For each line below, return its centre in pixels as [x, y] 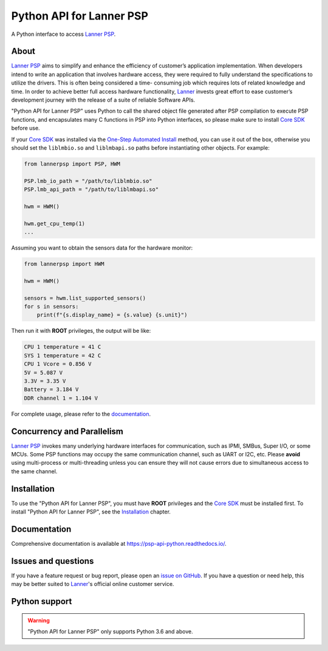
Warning [39, 620]
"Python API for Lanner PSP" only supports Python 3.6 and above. [111, 632]
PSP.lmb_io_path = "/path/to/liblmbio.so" [88, 181]
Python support [42, 601]
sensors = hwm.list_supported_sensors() [85, 298]
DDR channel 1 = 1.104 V [61, 398]
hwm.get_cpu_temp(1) [54, 223]
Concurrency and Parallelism [67, 431]
